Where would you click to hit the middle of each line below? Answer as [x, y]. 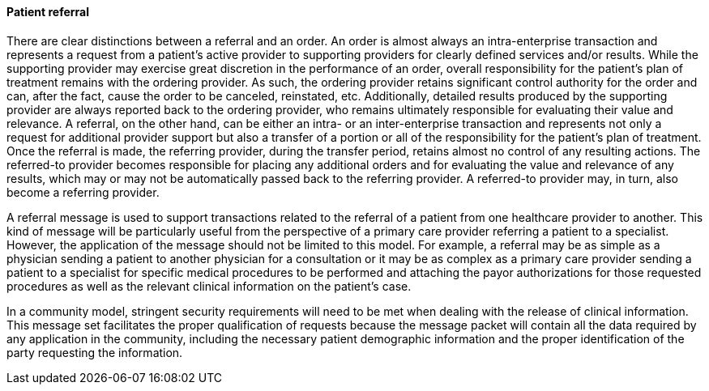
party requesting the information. [95, 352]
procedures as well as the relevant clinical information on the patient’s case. [209, 286]
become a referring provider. [83, 192]
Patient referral [48, 12]
